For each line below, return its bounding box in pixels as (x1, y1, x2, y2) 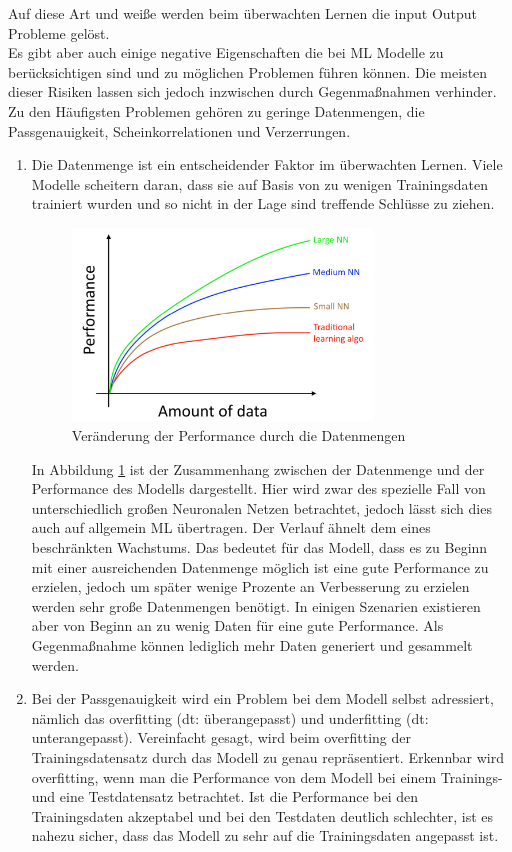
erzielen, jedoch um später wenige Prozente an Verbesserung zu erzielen (31, 576, 470, 597)
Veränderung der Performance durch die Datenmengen (71, 425, 406, 446)
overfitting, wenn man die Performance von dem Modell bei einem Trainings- (31, 766, 503, 787)
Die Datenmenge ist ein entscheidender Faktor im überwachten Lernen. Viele (31, 154, 503, 175)
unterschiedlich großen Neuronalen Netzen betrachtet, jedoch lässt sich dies (31, 497, 492, 518)
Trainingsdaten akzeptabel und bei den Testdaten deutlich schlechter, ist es (31, 805, 494, 826)
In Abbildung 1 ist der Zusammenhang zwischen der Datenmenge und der (31, 458, 485, 479)
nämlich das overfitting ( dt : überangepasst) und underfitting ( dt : (31, 707, 429, 728)
